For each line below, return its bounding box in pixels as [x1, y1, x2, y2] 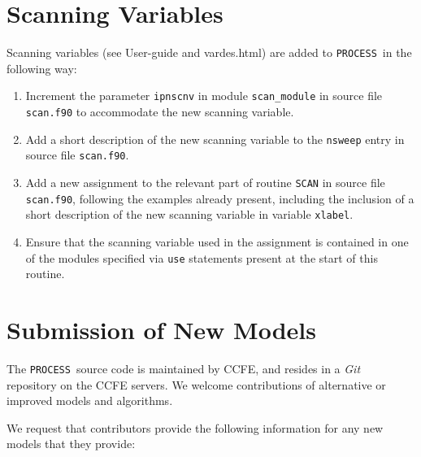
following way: [7, 59, 77, 76]
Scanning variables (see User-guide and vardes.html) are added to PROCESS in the [7, 44, 412, 61]
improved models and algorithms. [7, 392, 173, 409]
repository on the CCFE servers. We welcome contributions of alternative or [7, 376, 386, 393]
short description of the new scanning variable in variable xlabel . [25, 206, 354, 223]
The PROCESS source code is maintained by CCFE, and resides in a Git [7, 359, 361, 376]
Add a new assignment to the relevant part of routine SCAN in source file [25, 174, 385, 190]
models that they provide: [7, 435, 136, 452]
